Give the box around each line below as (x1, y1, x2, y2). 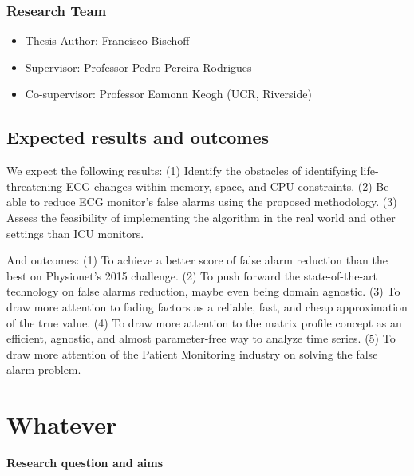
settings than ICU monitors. (6, 224, 144, 241)
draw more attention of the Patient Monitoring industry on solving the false (6, 345, 378, 362)
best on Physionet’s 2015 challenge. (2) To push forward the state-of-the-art (6, 267, 378, 284)
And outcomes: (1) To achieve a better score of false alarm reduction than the (6, 252, 388, 268)
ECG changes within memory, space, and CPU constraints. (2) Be (65, 177, 389, 194)
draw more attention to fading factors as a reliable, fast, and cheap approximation (6, 298, 408, 315)
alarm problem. (6, 361, 81, 378)
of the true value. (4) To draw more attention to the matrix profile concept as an (6, 314, 402, 331)
